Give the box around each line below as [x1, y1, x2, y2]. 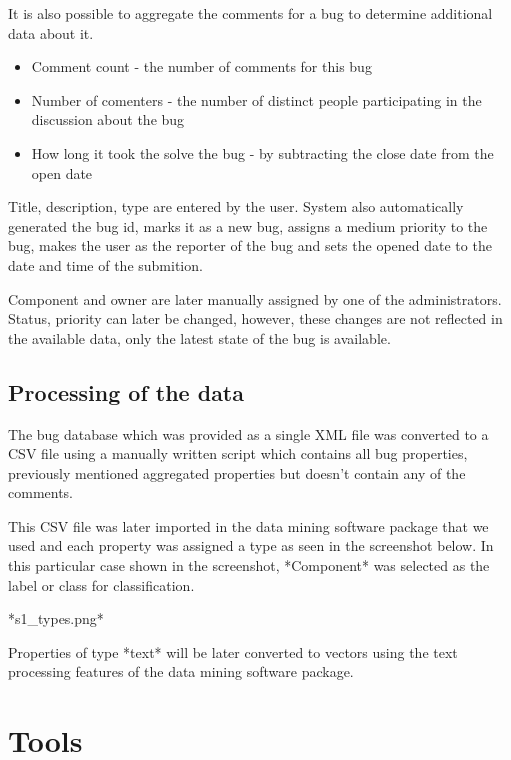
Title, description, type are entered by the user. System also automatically [8, 196, 464, 217]
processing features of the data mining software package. [8, 661, 354, 682]
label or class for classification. [8, 574, 195, 595]
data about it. [8, 22, 94, 43]
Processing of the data [8, 376, 244, 407]
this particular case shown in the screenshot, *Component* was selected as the [8, 555, 490, 576]
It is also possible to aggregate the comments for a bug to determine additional [8, 3, 493, 23]
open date [31, 162, 93, 183]
